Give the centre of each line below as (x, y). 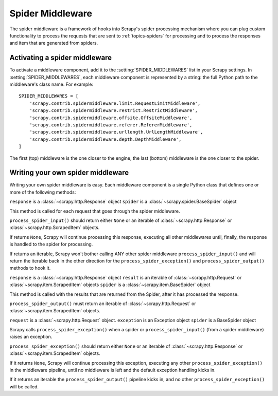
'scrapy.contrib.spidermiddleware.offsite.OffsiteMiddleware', (111, 118)
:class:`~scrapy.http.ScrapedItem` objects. (55, 228)
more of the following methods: (43, 192)
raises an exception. (31, 337)
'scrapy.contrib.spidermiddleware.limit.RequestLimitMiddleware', (115, 103)
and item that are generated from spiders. (54, 43)
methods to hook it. (30, 268)
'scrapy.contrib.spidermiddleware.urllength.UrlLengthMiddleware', (116, 132)
